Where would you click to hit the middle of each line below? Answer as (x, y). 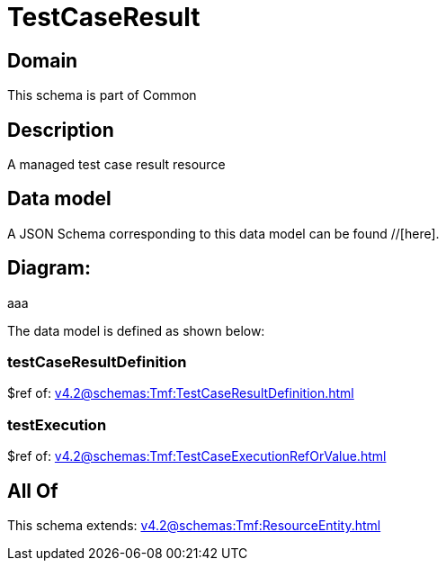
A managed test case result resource (116, 165)
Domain (43, 60)
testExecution (57, 424)
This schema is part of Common (102, 95)
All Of (33, 491)
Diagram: (49, 268)
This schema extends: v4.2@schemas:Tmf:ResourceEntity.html (194, 526)
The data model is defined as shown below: (136, 330)
